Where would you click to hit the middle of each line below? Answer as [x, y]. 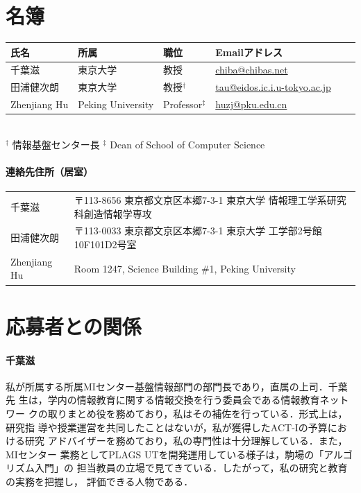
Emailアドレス [249, 52]
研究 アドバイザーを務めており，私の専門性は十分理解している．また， [186, 441]
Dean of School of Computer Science [187, 144]
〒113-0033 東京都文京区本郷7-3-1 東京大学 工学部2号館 [198, 231]
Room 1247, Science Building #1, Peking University [185, 268]
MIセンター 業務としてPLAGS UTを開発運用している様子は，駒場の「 [165, 454]
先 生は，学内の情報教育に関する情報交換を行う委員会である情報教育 [163, 400]
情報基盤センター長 [56, 144]
